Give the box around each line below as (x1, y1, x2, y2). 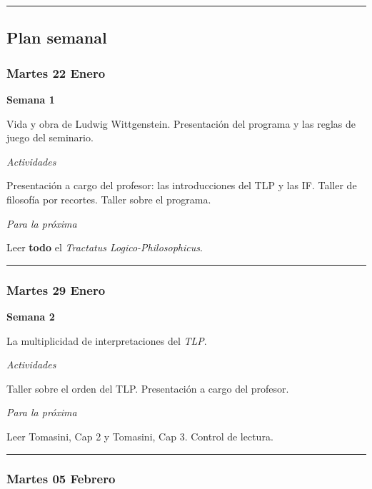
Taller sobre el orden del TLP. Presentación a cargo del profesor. (6, 380, 289, 395)
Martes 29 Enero (6, 281, 106, 298)
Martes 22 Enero (6, 64, 106, 81)
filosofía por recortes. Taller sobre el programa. (6, 191, 211, 206)
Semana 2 (6, 308, 55, 323)
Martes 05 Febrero (6, 470, 116, 488)
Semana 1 (6, 92, 55, 106)
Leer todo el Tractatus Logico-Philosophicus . (6, 240, 203, 255)
